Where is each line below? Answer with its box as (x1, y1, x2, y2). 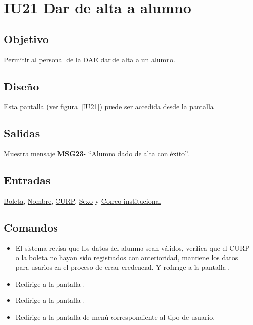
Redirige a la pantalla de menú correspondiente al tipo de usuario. (15, 311, 215, 322)
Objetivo (4, 31, 49, 46)
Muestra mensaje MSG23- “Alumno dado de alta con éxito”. (4, 148, 189, 159)
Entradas (4, 173, 51, 188)
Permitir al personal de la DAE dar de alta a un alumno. (4, 54, 175, 64)
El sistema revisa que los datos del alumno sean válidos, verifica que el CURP (15, 242, 250, 253)
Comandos (4, 219, 58, 235)
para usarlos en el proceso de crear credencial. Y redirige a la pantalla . (15, 262, 230, 272)
